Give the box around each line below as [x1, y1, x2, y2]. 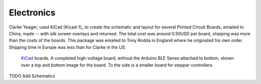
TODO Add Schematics [9, 73, 55, 79]
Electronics [9, 7, 56, 18]
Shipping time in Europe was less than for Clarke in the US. [9, 44, 127, 50]
